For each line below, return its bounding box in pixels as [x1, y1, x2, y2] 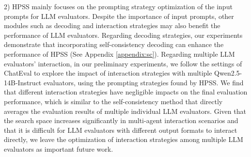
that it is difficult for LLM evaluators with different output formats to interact [4, 125, 237, 135]
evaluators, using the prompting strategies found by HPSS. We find [43, 77, 244, 87]
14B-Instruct [4, 77, 42, 87]
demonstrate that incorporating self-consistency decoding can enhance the [4, 39, 224, 49]
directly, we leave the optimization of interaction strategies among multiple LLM [4, 134, 243, 144]
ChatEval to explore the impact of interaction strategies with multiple [4, 68, 212, 78]
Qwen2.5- [214, 68, 242, 78]
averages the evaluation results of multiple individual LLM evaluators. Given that [4, 106, 246, 116]
